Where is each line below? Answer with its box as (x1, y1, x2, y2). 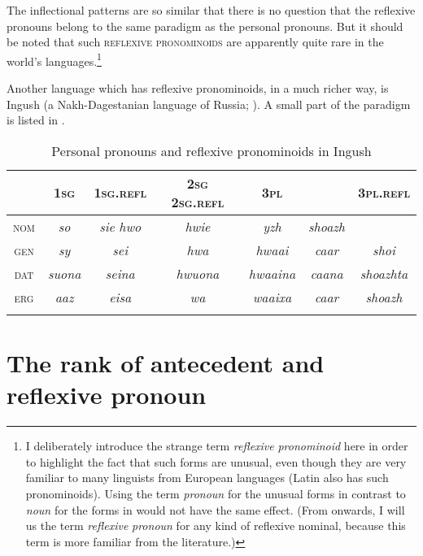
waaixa (252, 287, 292, 306)
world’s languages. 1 (7, 50, 102, 69)
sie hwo (99, 216, 142, 236)
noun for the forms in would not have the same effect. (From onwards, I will (25, 501, 405, 518)
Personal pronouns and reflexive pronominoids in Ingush (51, 141, 372, 160)
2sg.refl (171, 192, 225, 211)
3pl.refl (358, 183, 410, 202)
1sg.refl (94, 183, 147, 202)
